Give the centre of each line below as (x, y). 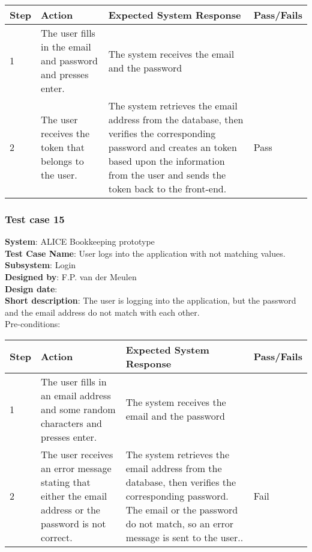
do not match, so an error (180, 523)
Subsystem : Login (40, 265)
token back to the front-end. (167, 189)
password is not (73, 523)
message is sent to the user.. (184, 537)
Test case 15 (35, 219)
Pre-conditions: (33, 324)
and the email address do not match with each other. (102, 312)
